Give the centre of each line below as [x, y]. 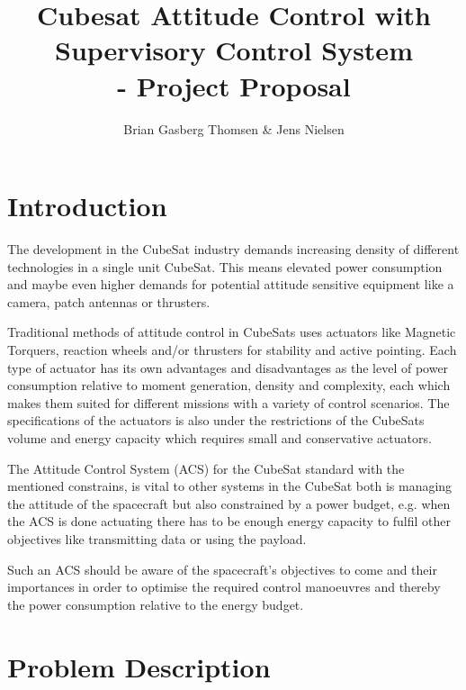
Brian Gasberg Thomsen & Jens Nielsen [234, 128]
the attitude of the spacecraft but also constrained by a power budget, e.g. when [229, 503]
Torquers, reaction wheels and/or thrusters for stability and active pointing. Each [232, 350]
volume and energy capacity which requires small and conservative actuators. [220, 437]
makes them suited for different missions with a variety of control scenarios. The [229, 402]
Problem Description [139, 666]
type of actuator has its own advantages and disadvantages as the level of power [228, 367]
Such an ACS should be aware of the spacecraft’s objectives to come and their [222, 569]
